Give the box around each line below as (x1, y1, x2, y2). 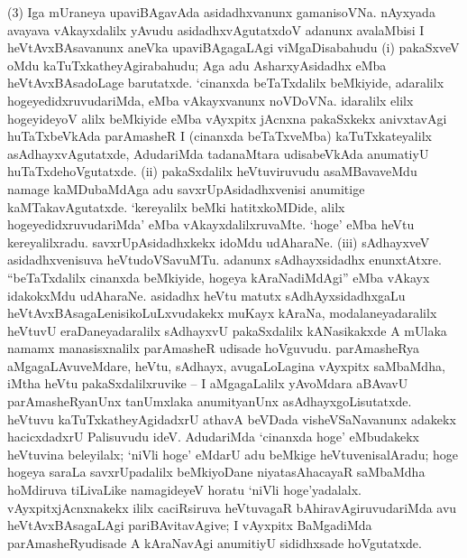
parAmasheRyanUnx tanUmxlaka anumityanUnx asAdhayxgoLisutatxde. (7, 392, 412, 411)
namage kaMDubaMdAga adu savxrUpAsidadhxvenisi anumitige (7, 179, 365, 198)
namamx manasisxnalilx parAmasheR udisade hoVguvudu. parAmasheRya (7, 339, 420, 358)
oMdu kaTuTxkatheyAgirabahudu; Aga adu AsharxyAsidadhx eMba (7, 55, 387, 74)
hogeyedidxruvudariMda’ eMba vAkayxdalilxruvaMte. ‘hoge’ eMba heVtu (7, 215, 415, 234)
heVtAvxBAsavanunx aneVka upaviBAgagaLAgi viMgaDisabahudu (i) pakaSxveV (7, 38, 460, 57)
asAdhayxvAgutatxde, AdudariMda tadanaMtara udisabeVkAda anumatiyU (7, 144, 429, 163)
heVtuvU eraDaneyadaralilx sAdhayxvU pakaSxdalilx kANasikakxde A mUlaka (7, 321, 447, 339)
